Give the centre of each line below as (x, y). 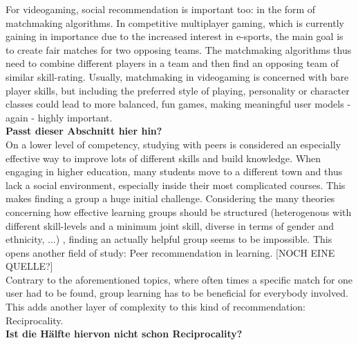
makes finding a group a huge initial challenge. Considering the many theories (170, 198)
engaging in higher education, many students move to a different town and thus (174, 171)
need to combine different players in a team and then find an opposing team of (172, 63)
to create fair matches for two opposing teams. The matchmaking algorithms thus (179, 49)
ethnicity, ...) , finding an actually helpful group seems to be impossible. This (169, 239)
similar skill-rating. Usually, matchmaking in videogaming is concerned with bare (177, 76)
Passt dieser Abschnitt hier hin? (84, 131)
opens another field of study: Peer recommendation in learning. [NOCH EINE (170, 252)
